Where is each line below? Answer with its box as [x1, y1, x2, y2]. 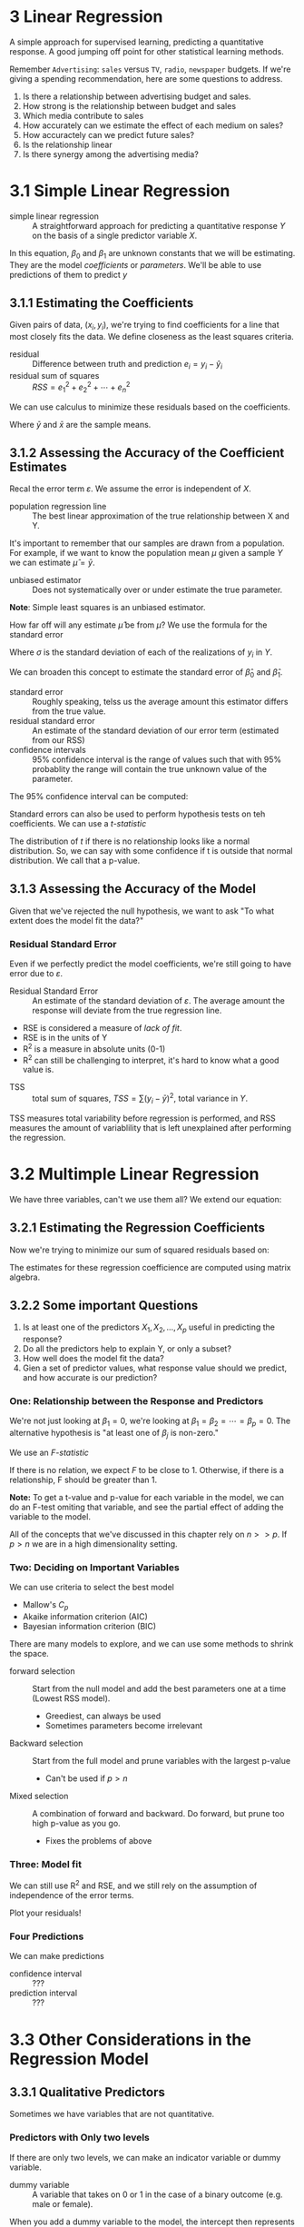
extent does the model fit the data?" [9, 915, 143, 925]
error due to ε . [9, 968, 64, 979]
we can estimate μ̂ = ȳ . [9, 557, 95, 569]
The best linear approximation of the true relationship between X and [32, 510, 290, 521]
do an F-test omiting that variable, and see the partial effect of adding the [9, 1501, 284, 1513]
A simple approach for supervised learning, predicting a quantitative [9, 36, 264, 47]
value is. [22, 1064, 54, 1075]
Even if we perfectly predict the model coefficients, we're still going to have [9, 958, 292, 969]
